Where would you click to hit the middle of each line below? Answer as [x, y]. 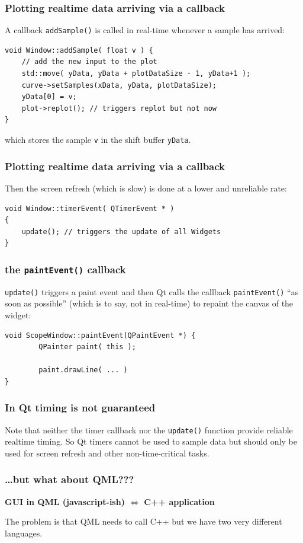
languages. [24, 533]
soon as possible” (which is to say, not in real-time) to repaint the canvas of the [149, 303]
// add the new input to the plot [89, 62]
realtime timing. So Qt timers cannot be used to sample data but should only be [151, 441]
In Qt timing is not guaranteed [80, 408]
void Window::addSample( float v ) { [79, 50]
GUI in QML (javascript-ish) [65, 501]
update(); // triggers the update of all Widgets [121, 231]
